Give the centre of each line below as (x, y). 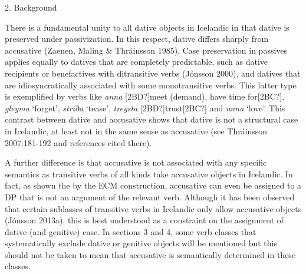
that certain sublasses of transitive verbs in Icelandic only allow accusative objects (153, 208)
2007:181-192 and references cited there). (78, 142)
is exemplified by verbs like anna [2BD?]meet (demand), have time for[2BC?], (145, 96)
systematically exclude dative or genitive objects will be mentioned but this (141, 243)
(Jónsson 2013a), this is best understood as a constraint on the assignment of (144, 220)
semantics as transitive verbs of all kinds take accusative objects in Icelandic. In (149, 174)
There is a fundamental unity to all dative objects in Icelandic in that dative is (147, 27)
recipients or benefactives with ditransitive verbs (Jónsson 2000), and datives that (153, 73)
